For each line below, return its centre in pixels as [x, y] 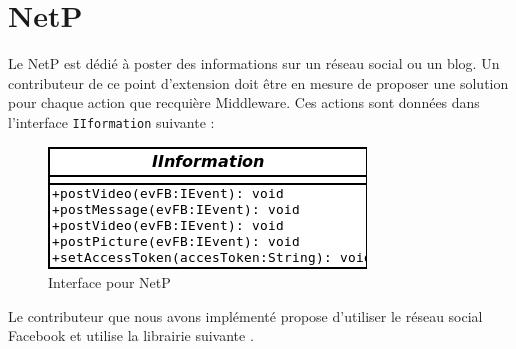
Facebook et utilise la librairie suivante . [131, 335]
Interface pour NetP [109, 282]
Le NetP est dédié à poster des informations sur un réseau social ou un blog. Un [254, 63]
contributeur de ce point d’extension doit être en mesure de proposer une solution [258, 82]
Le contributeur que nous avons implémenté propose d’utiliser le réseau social [245, 315]
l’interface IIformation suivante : [111, 121]
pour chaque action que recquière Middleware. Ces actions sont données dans [244, 102]
